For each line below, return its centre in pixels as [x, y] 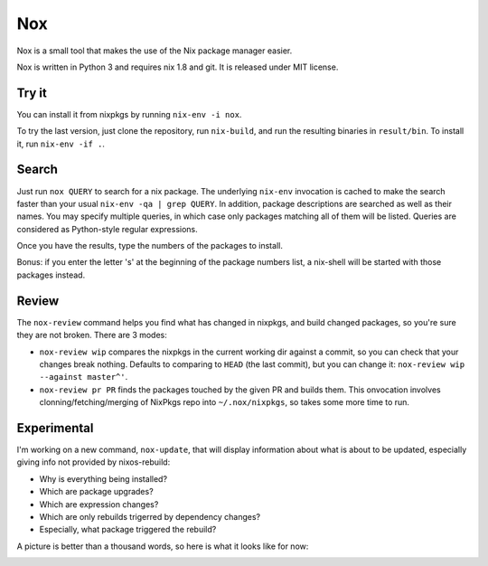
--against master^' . [84, 377]
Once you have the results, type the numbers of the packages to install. [150, 246]
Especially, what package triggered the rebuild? [128, 530]
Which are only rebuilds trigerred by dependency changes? [150, 516]
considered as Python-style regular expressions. [107, 229]
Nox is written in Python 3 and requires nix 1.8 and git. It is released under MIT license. [178, 67]
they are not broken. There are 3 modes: [92, 335]
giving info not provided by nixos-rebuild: [94, 462]
